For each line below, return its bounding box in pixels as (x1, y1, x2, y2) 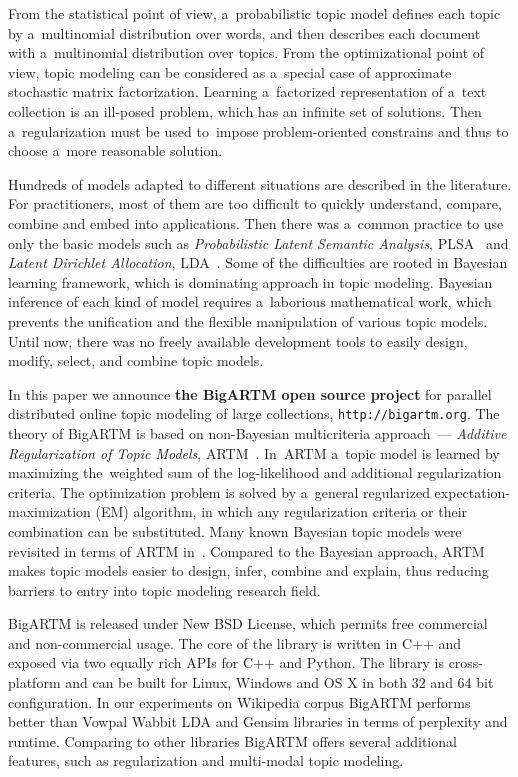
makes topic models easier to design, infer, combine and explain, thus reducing (8, 560, 489, 581)
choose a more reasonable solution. (8, 140, 223, 161)
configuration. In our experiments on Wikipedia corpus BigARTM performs (8, 691, 471, 712)
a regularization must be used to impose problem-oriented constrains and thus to (8, 120, 509, 141)
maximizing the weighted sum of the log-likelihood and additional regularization (8, 462, 502, 483)
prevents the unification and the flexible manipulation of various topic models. (8, 310, 488, 331)
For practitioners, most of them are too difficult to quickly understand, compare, (8, 193, 502, 214)
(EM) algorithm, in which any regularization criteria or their (95, 501, 468, 522)
